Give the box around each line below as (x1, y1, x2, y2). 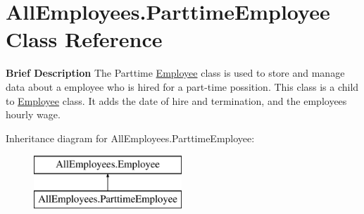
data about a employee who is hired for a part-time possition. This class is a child (6, 79, 359, 94)
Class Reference (6, 25, 163, 53)
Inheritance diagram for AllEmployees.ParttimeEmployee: (6, 130, 255, 145)
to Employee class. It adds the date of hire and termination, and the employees (6, 93, 347, 108)
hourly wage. (6, 107, 61, 122)
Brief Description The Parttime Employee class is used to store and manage (6, 65, 345, 80)
